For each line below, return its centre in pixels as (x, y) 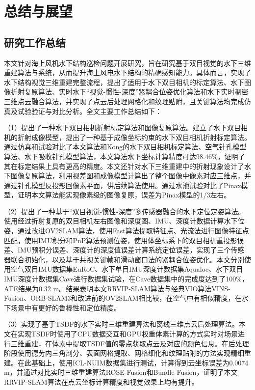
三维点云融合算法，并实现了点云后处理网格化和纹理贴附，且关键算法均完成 (124, 101)
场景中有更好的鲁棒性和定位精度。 (65, 307)
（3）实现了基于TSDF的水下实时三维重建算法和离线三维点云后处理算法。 (121, 324)
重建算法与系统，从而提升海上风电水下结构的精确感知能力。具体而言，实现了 (127, 72)
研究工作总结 (35, 42)
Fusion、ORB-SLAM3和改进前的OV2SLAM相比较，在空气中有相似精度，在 (123, 298)
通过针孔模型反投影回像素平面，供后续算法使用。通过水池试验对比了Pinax (123, 185)
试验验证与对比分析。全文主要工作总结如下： (89, 111)
